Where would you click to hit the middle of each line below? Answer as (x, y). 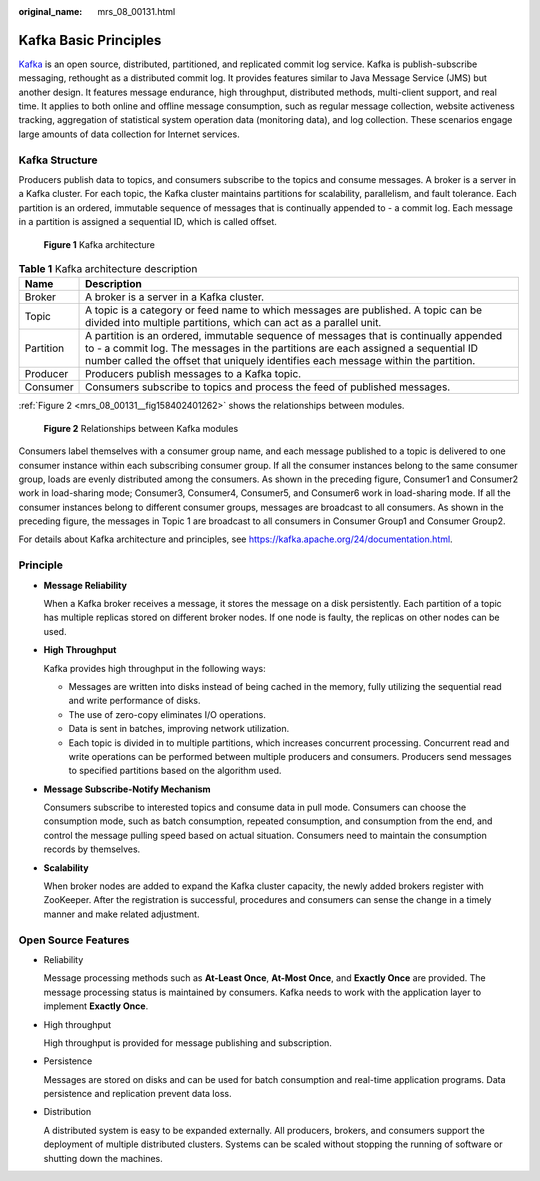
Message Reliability (85, 585)
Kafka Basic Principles (90, 40)
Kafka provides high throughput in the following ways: (154, 668)
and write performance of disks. (134, 701)
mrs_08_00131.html (136, 11)
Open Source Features (74, 940)
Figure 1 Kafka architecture (99, 244)
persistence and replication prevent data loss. (137, 1094)
